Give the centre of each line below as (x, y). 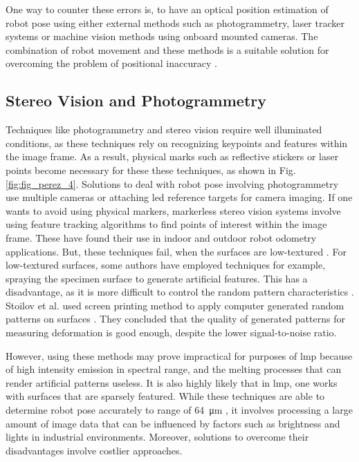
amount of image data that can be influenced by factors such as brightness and (173, 423)
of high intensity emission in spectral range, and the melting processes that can (174, 369)
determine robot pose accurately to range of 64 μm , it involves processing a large (179, 410)
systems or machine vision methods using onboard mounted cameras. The (162, 36)
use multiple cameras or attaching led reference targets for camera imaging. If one (179, 197)
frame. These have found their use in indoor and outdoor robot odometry (161, 237)
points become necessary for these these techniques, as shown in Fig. (151, 170)
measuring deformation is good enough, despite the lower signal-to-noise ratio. (171, 333)
